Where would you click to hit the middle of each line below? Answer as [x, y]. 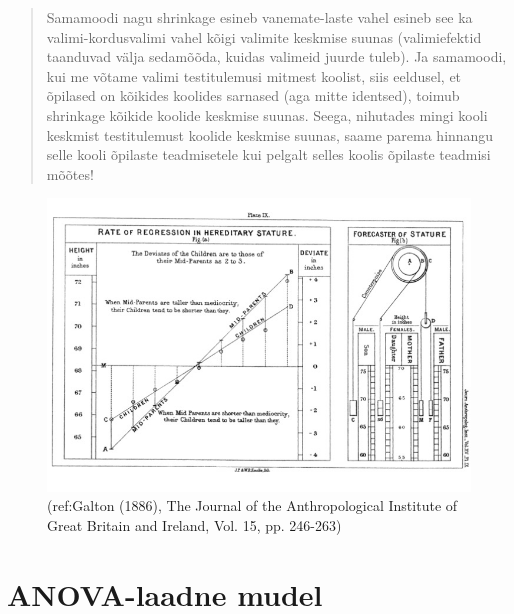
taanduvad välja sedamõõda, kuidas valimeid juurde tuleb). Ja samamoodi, [276, 56]
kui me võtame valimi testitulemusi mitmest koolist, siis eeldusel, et [254, 75]
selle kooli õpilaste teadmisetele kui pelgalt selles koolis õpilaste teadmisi [268, 154]
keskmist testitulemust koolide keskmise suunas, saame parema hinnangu [270, 134]
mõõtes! [70, 173]
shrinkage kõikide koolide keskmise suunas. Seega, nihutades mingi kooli [267, 114]
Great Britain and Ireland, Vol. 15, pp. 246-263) [194, 524]
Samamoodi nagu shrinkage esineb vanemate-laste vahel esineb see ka [259, 17]
